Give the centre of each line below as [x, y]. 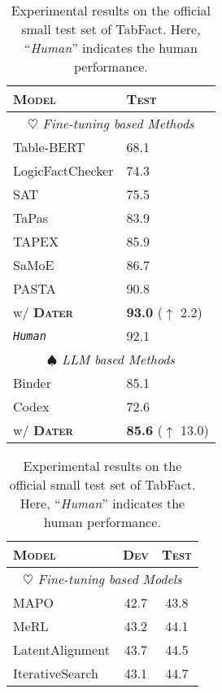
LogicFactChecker [63, 170]
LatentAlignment [61, 649]
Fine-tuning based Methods [118, 123]
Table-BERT [49, 147]
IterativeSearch [56, 673]
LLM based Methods [118, 359]
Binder [32, 383]
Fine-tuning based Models [110, 579]
